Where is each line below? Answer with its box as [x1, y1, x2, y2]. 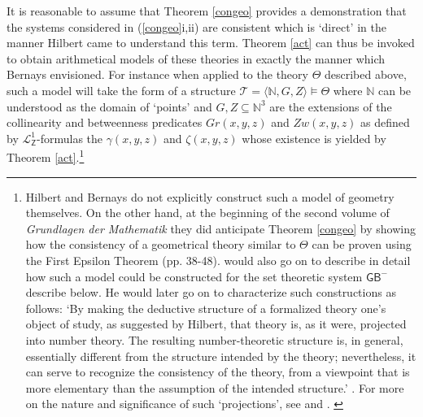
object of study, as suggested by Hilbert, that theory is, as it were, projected [25, 315, 407, 332]
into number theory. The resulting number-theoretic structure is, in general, [25, 331, 403, 348]
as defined [360, 114, 410, 131]
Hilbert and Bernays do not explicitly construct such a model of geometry [25, 188, 395, 205]
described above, [324, 66, 407, 83]
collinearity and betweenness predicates [7, 114, 203, 131]
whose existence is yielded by [242, 129, 386, 146]
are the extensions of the [269, 98, 392, 115]
